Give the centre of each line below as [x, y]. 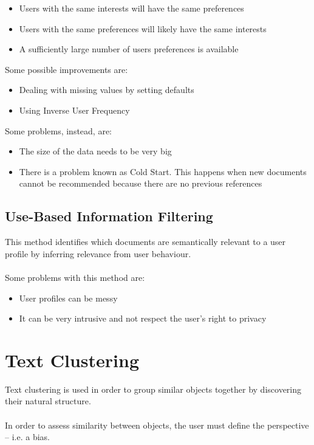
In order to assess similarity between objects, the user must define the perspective [157, 425]
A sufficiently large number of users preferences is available [129, 49]
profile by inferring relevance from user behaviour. [98, 253]
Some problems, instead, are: [59, 130]
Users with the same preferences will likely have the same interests [143, 28]
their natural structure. [48, 401]
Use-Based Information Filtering [109, 216]
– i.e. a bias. [27, 437]
